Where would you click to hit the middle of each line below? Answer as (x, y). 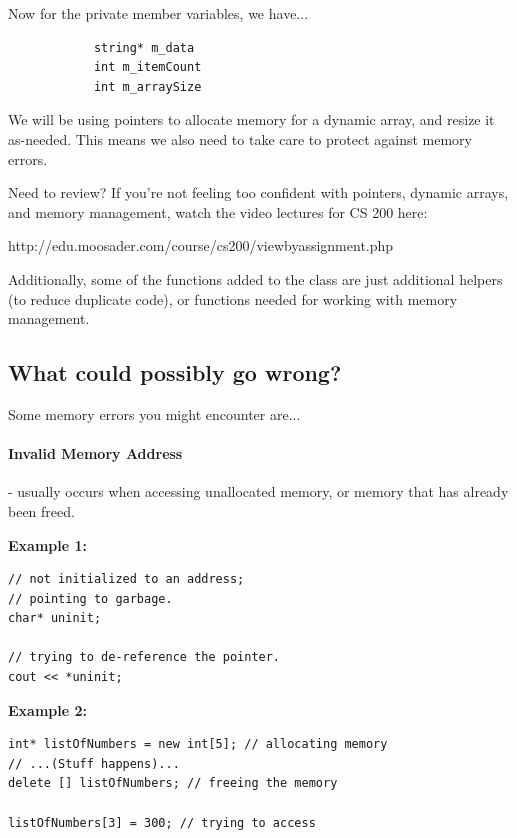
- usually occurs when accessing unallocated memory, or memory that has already (258, 491)
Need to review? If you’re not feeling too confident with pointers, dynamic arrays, (258, 192)
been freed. (41, 510)
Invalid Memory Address (95, 453)
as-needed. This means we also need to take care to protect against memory (240, 138)
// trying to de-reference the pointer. (144, 657)
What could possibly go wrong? (175, 372)
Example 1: (47, 544)
